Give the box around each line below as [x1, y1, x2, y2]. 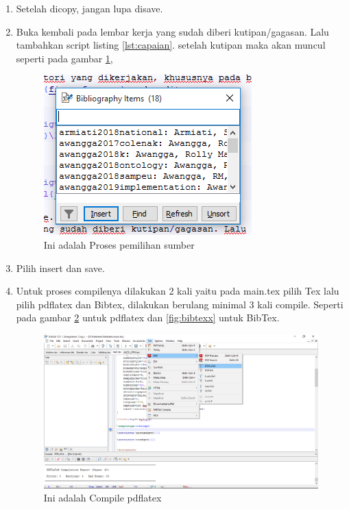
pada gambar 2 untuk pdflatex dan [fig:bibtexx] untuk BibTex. [16, 310, 280, 325]
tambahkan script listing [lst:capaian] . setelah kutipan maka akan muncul [16, 38, 326, 52]
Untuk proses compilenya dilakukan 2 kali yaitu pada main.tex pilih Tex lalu [16, 284, 339, 298]
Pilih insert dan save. [16, 260, 105, 275]
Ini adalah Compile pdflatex [43, 491, 162, 505]
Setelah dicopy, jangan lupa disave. [16, 1, 163, 15]
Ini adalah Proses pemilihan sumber [43, 237, 195, 251]
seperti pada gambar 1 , [16, 51, 113, 65]
